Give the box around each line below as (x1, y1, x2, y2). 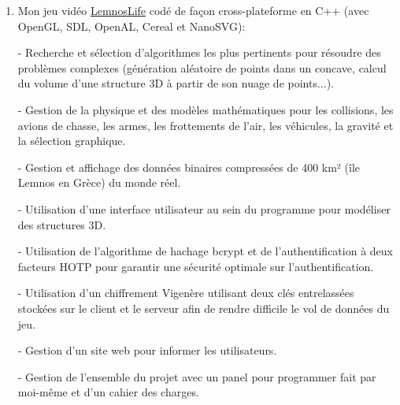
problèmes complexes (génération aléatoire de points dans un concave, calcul (17, 59, 387, 76)
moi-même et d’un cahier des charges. (17, 384, 199, 400)
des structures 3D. (17, 216, 106, 232)
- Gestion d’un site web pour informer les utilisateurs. (17, 342, 277, 359)
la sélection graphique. (17, 132, 126, 149)
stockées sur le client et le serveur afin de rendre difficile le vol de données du (17, 299, 390, 316)
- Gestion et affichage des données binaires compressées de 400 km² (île (17, 158, 360, 175)
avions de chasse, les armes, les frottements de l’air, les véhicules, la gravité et (17, 117, 394, 133)
